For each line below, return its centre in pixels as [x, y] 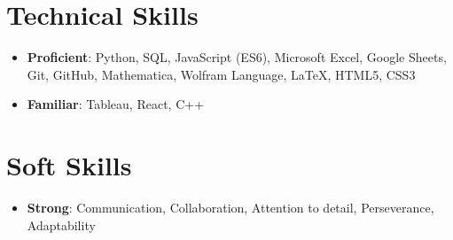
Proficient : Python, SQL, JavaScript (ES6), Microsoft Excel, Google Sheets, [237, 57]
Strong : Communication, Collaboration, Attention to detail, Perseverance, [230, 208]
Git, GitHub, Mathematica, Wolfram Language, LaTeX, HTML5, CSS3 [221, 74]
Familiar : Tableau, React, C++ [116, 104]
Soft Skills [69, 165]
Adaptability [61, 225]
